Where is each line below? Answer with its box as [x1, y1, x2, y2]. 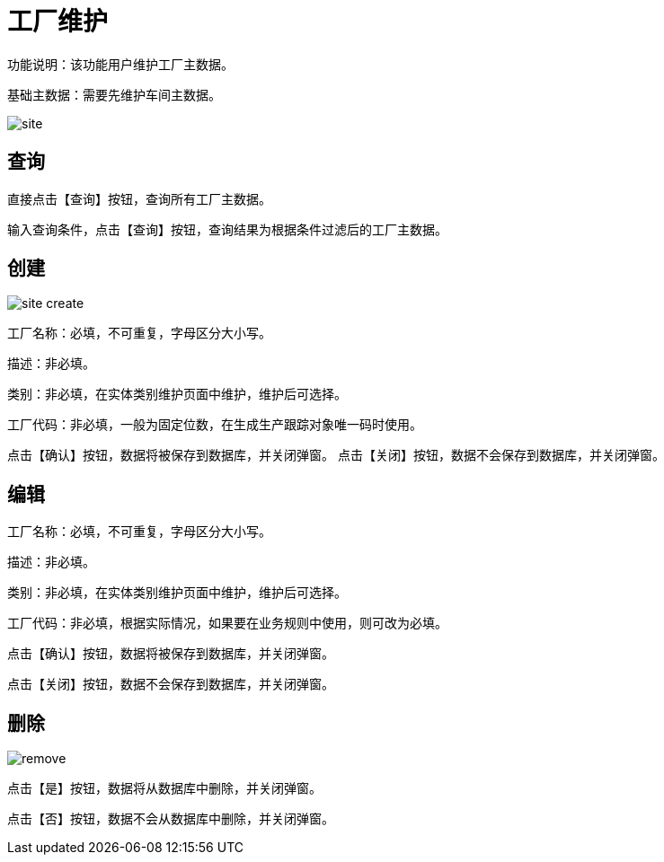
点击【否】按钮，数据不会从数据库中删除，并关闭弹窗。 [7, 811, 334, 827]
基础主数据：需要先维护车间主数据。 [7, 86, 221, 102]
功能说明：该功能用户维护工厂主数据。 [7, 56, 234, 72]
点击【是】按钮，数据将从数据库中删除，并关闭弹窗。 [7, 780, 322, 796]
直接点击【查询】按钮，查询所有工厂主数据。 [7, 190, 271, 207]
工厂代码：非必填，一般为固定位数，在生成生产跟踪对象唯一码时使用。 [7, 417, 422, 433]
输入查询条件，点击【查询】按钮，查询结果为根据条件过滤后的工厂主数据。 [7, 221, 447, 237]
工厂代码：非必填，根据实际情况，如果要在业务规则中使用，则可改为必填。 [7, 615, 447, 631]
